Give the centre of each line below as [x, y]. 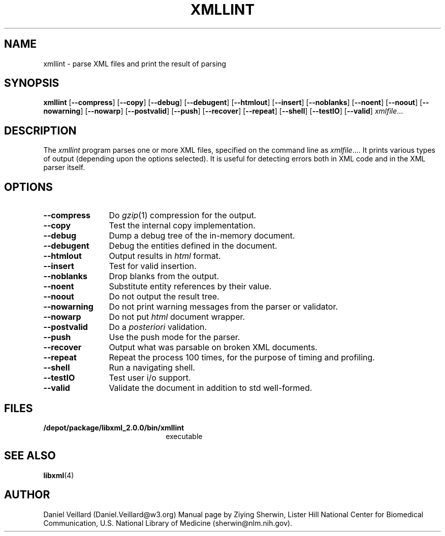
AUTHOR [27, 495]
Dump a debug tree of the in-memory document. [202, 236]
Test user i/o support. [150, 378]
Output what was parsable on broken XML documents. [213, 347]
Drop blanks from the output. [164, 276]
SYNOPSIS [32, 83]
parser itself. [64, 167]
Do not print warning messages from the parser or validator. [224, 307]
